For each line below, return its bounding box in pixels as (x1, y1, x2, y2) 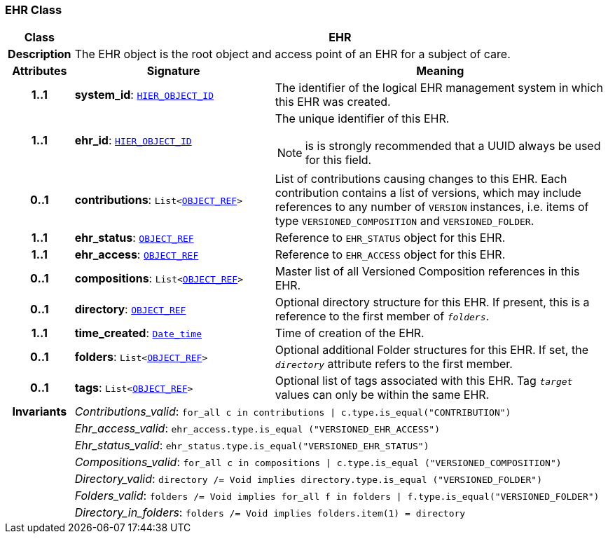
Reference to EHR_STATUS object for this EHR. (275, 231, 506, 245)
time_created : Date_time (74, 326, 202, 341)
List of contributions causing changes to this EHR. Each (275, 172, 567, 186)
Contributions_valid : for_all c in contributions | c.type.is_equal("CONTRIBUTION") (74, 404, 511, 419)
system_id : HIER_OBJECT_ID (74, 88, 214, 102)
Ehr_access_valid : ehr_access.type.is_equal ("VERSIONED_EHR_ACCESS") (74, 421, 440, 436)
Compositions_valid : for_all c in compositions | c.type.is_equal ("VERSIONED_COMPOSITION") (74, 455, 562, 470)
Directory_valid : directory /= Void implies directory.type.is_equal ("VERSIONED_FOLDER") (74, 472, 542, 486)
